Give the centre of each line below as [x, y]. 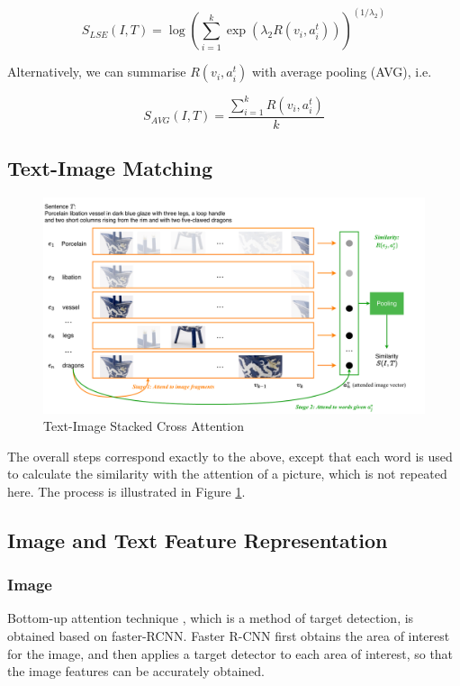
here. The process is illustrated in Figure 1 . [126, 491]
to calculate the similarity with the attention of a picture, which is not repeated [227, 474]
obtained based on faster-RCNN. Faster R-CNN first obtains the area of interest [229, 636]
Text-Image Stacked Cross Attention [144, 426]
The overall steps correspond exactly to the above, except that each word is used [230, 456]
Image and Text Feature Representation [198, 540]
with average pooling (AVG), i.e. [342, 72]
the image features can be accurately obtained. [136, 671]
